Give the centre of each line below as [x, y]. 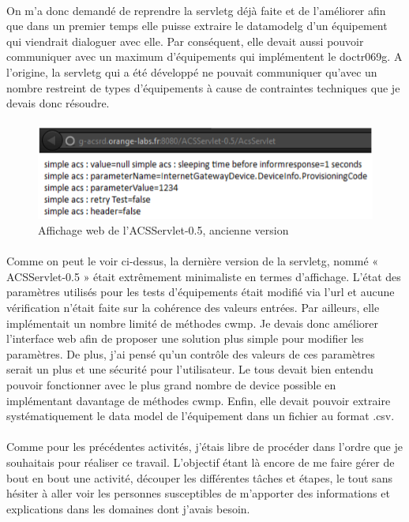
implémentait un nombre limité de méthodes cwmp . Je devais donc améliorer [192, 323]
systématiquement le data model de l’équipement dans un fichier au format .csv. [201, 416]
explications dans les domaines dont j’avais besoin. [128, 508]
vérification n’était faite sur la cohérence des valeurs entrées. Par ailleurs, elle [193, 308]
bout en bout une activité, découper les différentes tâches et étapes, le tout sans [199, 477]
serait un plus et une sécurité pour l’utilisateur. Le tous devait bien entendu [190, 369]
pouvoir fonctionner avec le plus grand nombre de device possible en [171, 385]
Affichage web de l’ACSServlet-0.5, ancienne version [163, 230]
